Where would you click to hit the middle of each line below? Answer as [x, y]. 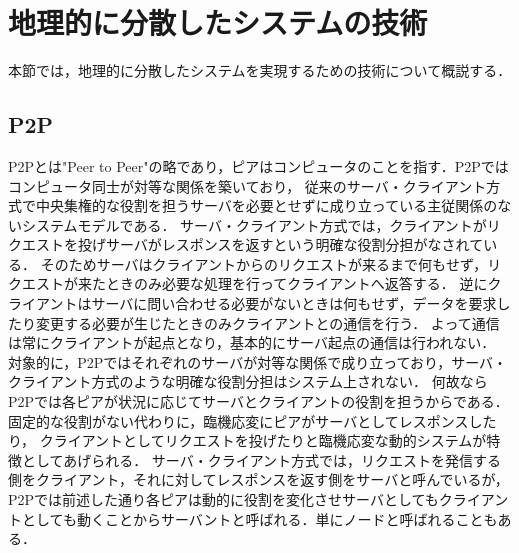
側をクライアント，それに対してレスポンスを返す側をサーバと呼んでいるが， [258, 479]
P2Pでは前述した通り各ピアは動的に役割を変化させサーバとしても [223, 499]
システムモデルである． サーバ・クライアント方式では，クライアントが [254, 224]
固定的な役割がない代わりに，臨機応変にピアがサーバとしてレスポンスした [252, 420]
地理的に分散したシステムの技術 [218, 22]
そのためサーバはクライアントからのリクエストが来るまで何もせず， [264, 263]
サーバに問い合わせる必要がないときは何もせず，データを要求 [294, 303]
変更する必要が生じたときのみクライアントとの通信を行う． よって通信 [267, 322]
